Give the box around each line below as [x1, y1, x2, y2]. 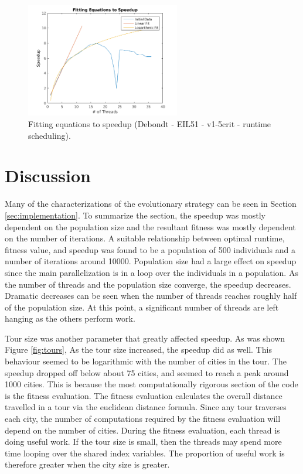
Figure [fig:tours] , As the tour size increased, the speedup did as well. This [5, 343, 272, 356]
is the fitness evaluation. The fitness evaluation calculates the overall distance [5, 389, 282, 401]
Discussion [5, 163, 91, 187]
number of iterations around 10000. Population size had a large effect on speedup [5, 255, 297, 267]
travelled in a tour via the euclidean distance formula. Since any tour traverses [5, 401, 287, 413]
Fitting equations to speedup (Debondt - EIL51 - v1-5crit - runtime [28, 118, 271, 130]
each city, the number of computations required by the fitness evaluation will [5, 412, 281, 425]
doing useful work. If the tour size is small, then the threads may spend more [5, 435, 282, 448]
